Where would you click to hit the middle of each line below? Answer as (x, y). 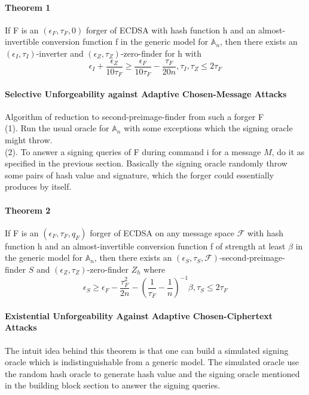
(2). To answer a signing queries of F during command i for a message (133, 151)
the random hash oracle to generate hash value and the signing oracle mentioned (152, 373)
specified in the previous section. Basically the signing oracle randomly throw (146, 163)
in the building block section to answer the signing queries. (113, 385)
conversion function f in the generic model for (125, 41)
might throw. (29, 140)
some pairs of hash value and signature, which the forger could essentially (140, 175)
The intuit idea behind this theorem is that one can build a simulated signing (147, 350)
